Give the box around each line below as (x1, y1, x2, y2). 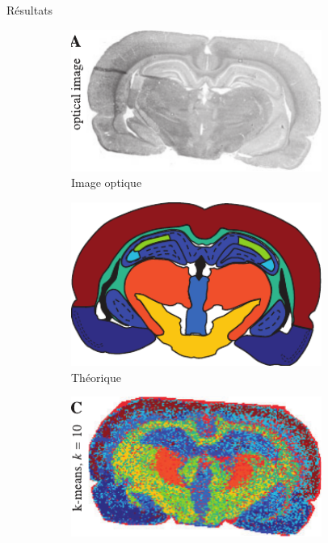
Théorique (71, 368, 121, 385)
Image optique (71, 174, 142, 191)
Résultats (6, 2, 53, 18)
